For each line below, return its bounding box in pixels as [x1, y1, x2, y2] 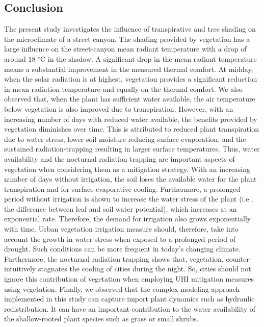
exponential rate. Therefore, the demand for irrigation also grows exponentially [4, 213, 251, 224]
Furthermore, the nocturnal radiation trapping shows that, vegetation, [4, 253, 224, 264]
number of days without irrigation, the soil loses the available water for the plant [4, 173, 257, 184]
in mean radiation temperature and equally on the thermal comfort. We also [4, 83, 243, 94]
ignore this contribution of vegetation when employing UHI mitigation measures [4, 273, 254, 284]
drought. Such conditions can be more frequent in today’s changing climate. [4, 243, 241, 254]
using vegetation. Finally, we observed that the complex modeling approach [4, 283, 240, 294]
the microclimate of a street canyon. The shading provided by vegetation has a [4, 33, 250, 44]
